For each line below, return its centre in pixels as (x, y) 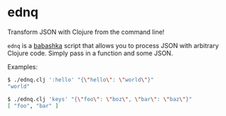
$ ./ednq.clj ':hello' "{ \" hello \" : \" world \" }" (81, 80)
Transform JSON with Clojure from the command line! (86, 32)
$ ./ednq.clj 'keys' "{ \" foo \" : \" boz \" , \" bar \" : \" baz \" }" (100, 99)
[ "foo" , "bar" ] (33, 106)
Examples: (22, 66)
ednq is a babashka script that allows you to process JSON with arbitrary (113, 45)
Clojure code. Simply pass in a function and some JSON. (90, 53)
